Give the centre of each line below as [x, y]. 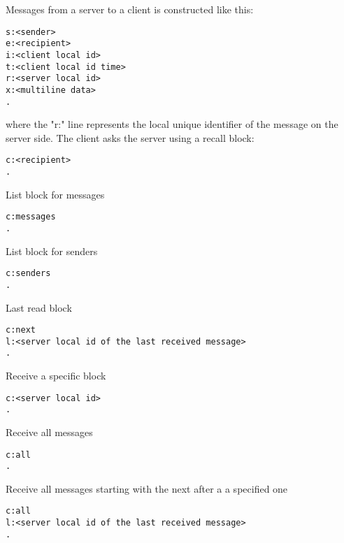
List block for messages [55, 194]
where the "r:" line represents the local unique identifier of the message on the [172, 124]
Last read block [39, 307]
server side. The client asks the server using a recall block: [130, 137]
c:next [21, 330]
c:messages [31, 217]
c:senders [28, 274]
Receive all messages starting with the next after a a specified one [147, 488]
